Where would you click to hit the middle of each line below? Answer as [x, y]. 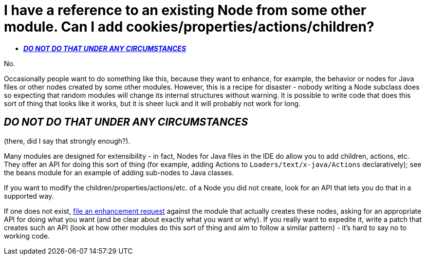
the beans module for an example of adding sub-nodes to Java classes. [119, 172]
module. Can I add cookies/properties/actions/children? [189, 27]
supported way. [29, 196]
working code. [27, 236]
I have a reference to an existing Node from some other [185, 10]
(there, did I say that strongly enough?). [67, 141]
